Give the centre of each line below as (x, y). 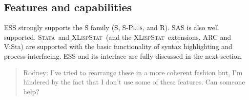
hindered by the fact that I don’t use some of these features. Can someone (134, 82)
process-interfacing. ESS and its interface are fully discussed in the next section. (124, 56)
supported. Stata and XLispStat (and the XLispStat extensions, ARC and (118, 37)
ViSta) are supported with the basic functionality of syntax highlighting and (118, 46)
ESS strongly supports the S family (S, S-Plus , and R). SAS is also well (112, 27)
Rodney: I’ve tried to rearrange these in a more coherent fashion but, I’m (133, 72)
